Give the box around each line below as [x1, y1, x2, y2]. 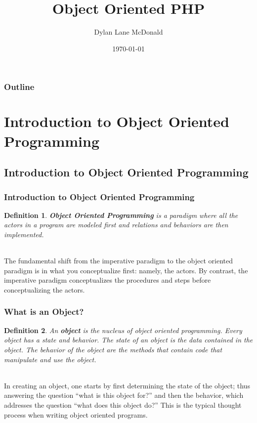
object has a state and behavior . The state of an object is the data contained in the [4, 335, 253, 345]
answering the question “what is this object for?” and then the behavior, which [4, 390, 244, 400]
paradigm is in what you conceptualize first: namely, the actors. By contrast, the [4, 265, 248, 275]
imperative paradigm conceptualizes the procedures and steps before [4, 275, 211, 285]
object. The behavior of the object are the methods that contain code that [4, 344, 222, 354]
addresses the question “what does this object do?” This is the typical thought [4, 399, 242, 410]
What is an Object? [4, 305, 84, 318]
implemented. [4, 229, 44, 239]
